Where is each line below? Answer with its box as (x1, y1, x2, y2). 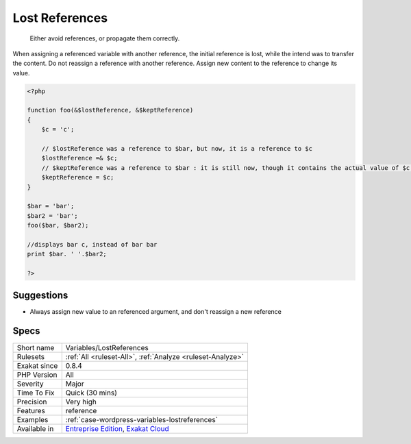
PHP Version (16, 370, 58, 380)
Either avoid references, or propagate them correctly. (29, 34, 180, 42)
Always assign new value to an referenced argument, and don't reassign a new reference (29, 307, 282, 315)
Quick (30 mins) (65, 388, 118, 397)
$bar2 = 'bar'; (27, 212, 78, 219)
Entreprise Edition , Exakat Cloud (65, 423, 169, 433)
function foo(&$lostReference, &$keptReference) (27, 106, 194, 114)
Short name (16, 343, 55, 352)
